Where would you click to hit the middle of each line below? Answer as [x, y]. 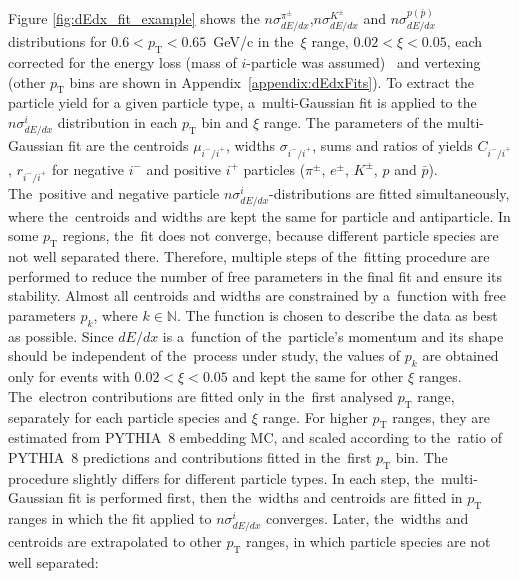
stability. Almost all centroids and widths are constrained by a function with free [257, 295]
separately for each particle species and [128, 416]
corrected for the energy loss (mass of [122, 62]
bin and [225, 122]
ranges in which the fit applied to [110, 518]
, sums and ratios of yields [392, 145]
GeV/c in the [253, 41]
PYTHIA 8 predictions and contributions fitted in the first [190, 457]
